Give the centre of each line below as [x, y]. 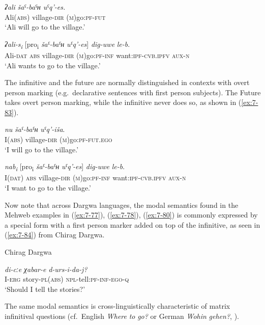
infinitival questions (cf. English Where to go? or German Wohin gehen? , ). [122, 316]
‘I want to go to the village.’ [48, 187]
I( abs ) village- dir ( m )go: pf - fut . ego [58, 139]
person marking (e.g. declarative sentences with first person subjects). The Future [133, 92]
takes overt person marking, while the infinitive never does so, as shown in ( [123, 102]
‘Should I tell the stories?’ [45, 289]
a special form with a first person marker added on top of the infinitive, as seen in [132, 224]
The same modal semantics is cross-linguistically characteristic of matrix [117, 306]
